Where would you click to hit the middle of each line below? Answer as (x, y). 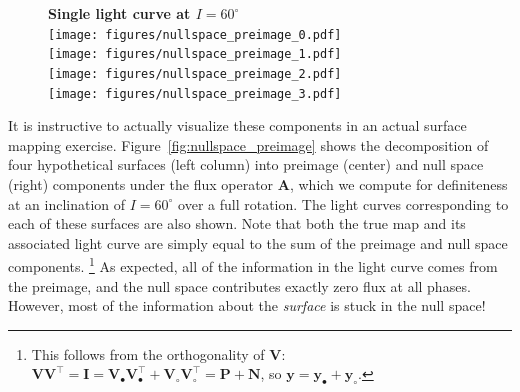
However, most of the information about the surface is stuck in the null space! (247, 305)
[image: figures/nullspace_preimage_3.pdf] (195, 93)
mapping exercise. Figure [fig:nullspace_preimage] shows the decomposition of (248, 144)
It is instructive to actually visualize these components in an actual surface (237, 125)
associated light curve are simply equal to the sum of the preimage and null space (258, 242)
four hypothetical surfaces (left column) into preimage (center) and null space (246, 164)
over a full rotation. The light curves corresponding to (343, 203)
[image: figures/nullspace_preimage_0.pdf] (195, 34)
